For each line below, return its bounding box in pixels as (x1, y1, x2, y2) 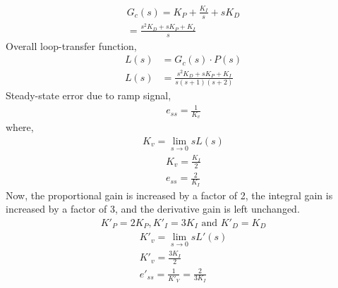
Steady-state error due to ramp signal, (6, 87, 171, 102)
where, (6, 120, 34, 134)
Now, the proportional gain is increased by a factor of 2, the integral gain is (6, 187, 333, 202)
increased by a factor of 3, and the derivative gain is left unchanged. (6, 201, 300, 216)
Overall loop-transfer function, (6, 38, 137, 53)
